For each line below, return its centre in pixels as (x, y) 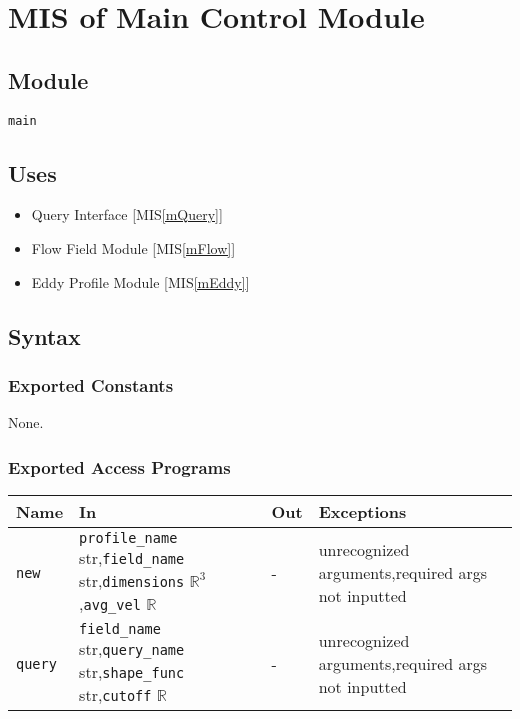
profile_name (128, 538)
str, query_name (132, 649)
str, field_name (132, 558)
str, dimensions (132, 581)
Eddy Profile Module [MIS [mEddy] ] (140, 281)
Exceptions (362, 512)
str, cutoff (115, 695)
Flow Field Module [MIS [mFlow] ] (133, 248)
